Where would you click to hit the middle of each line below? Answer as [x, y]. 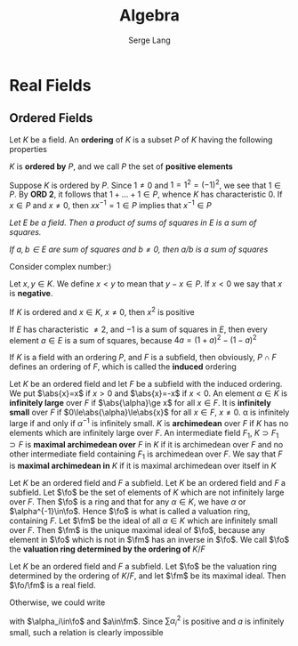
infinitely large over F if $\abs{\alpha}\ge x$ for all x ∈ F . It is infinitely [140, 403]
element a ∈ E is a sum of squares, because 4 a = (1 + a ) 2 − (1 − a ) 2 [133, 339]
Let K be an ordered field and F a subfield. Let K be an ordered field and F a [148, 482]
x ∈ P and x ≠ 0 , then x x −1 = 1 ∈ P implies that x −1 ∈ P [110, 205]
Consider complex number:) [60, 267]
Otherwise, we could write [57, 602]
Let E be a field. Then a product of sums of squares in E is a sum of [133, 222]
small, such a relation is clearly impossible [86, 633]
